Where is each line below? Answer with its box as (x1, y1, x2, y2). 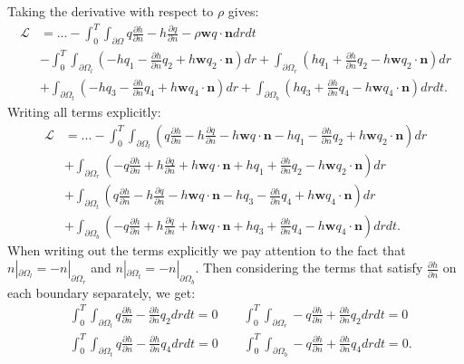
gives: (227, 2, 259, 20)
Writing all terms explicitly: (7, 102, 161, 121)
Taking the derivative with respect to (7, 2, 214, 20)
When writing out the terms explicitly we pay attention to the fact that (7, 240, 406, 259)
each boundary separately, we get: (7, 283, 196, 302)
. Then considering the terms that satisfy (195, 258, 423, 277)
